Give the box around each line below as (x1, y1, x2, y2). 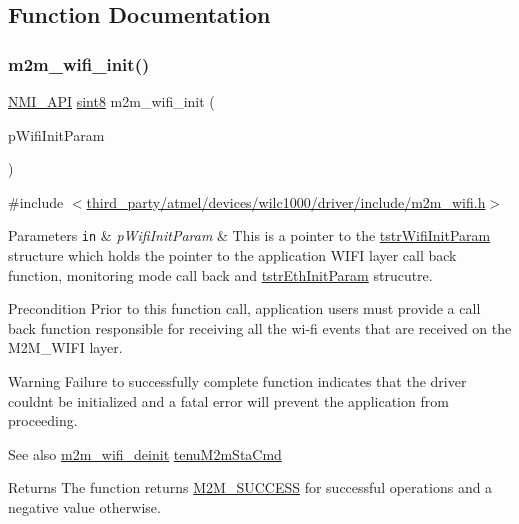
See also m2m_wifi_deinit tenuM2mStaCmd (8, 443, 282, 464)
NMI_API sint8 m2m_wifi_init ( (8, 91, 215, 111)
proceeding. (8, 410, 78, 431)
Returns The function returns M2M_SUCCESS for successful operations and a (8, 477, 493, 498)
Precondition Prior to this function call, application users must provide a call (8, 298, 481, 319)
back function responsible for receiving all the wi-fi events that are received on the (8, 317, 512, 338)
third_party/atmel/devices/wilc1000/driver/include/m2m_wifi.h (86, 191, 486, 212)
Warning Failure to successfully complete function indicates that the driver (8, 371, 467, 391)
